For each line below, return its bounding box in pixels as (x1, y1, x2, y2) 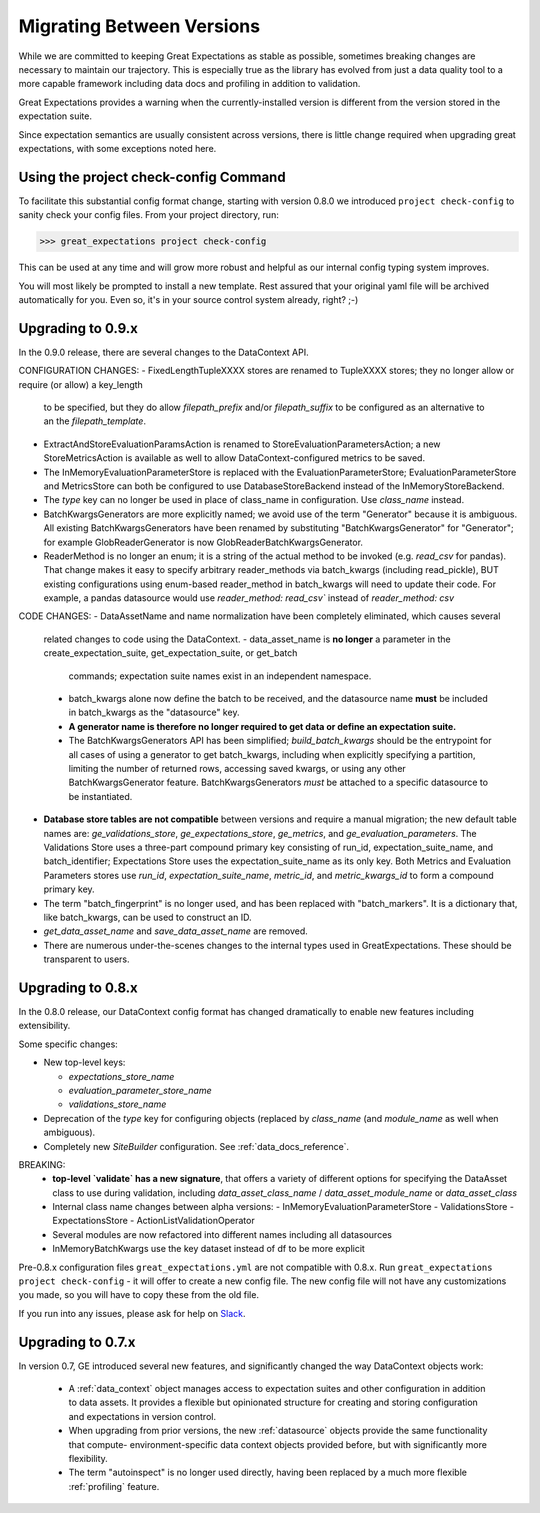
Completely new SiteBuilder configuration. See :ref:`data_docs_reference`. (43, 1140, 350, 1152)
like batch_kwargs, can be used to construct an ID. (43, 911, 252, 923)
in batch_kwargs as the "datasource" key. (68, 706, 240, 719)
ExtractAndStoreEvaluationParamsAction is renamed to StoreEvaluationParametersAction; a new (43, 438, 441, 450)
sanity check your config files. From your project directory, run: (18, 209, 279, 221)
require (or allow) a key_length (18, 378, 144, 390)
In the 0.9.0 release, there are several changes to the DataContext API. (18, 346, 309, 358)
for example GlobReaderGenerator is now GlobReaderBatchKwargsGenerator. (43, 536, 364, 548)
